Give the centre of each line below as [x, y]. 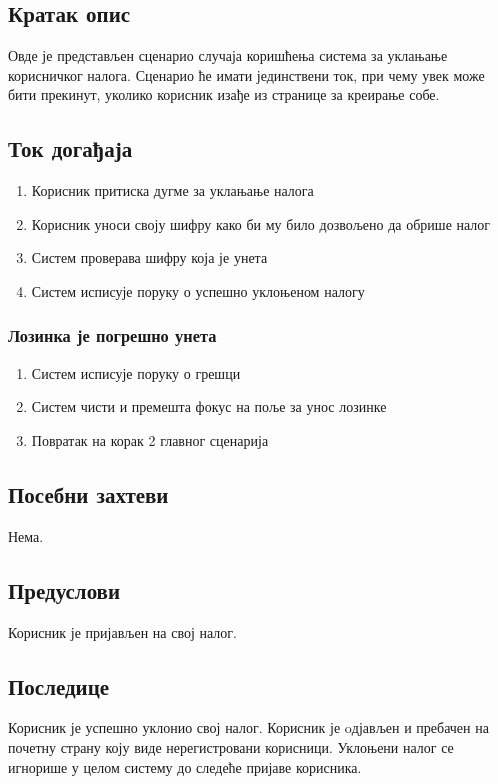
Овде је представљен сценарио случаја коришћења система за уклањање [228, 55]
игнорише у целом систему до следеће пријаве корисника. [185, 766]
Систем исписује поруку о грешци [136, 372]
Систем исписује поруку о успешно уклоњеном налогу [198, 290]
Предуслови [64, 589]
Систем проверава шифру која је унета [149, 257]
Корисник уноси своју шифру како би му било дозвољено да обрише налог [261, 223]
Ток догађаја [70, 148]
